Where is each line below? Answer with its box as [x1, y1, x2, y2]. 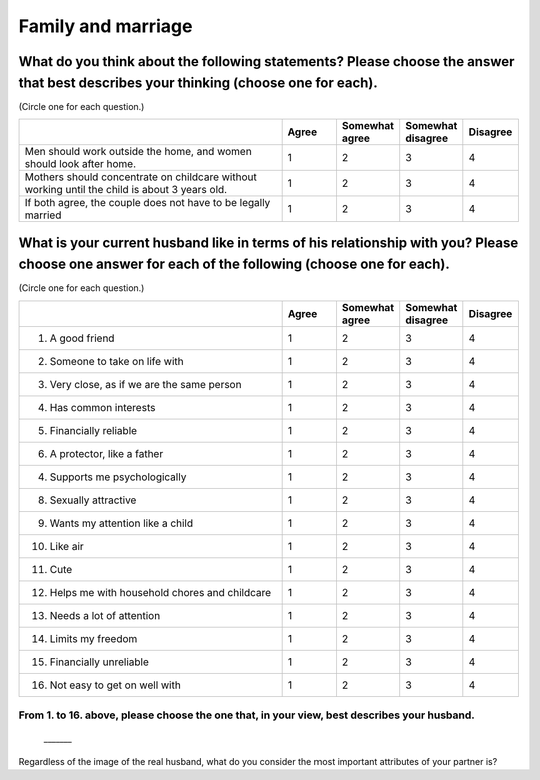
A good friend [49, 331, 115, 345]
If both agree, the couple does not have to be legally [24, 196, 271, 210]
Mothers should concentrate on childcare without [24, 170, 257, 184]
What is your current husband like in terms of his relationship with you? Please [18, 235, 519, 252]
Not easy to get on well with [49, 678, 182, 692]
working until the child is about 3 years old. [24, 183, 228, 197]
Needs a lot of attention [49, 608, 161, 622]
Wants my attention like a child [49, 516, 194, 530]
